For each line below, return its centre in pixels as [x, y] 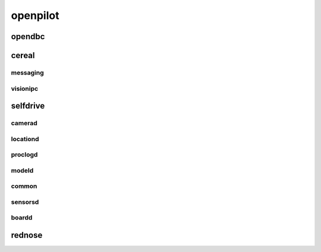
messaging [27, 72]
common [24, 186]
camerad [24, 123]
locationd [25, 139]
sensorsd [25, 202]
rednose [27, 235]
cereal [23, 55]
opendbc [28, 36]
